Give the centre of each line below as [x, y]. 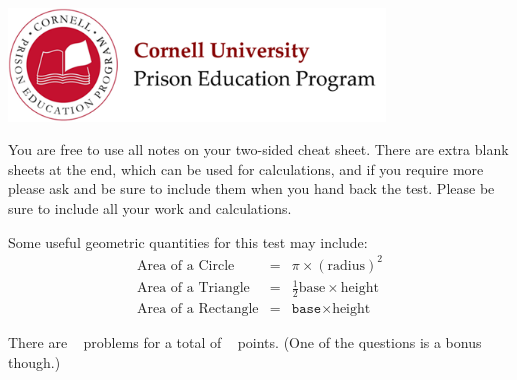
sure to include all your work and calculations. [150, 207]
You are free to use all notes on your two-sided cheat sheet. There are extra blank [258, 149]
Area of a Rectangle [198, 309]
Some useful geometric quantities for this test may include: [188, 241]
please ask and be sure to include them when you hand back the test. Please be [251, 188]
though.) [34, 361]
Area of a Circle [186, 265]
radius [346, 265]
